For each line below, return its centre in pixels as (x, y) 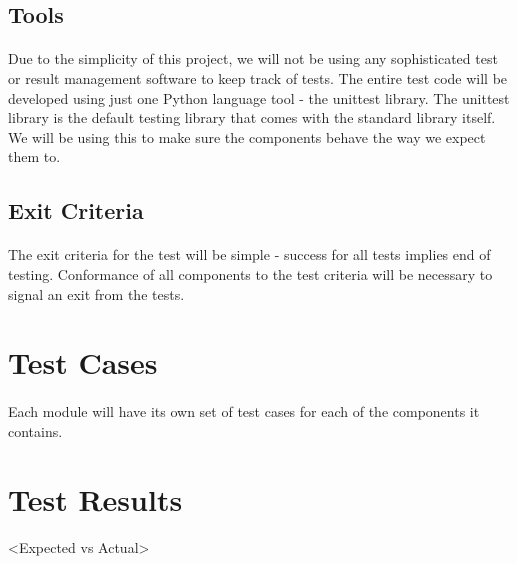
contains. (35, 430)
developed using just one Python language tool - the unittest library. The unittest (259, 97)
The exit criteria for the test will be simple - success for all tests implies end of (249, 254)
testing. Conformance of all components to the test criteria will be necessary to (250, 273)
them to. (34, 156)
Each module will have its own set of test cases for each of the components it (244, 411)
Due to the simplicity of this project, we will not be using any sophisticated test (253, 58)
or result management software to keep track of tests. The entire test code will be (258, 77)
